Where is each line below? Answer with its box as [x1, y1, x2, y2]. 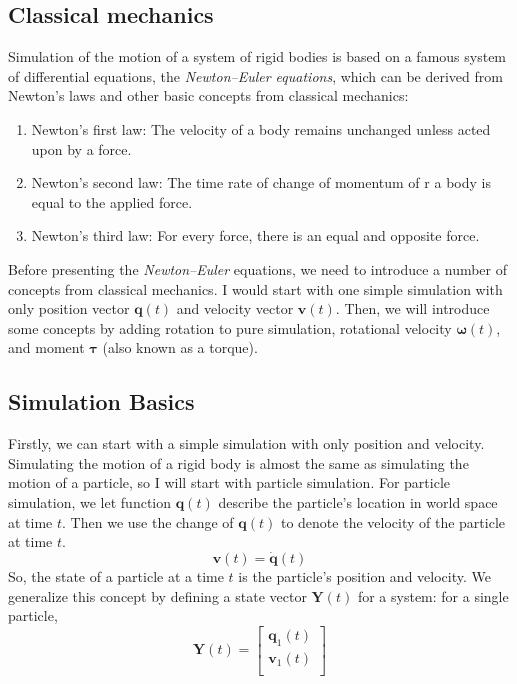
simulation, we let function [8, 491, 172, 512]
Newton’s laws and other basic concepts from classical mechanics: [8, 85, 409, 106]
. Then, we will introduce [335, 298, 490, 319]
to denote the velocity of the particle [280, 511, 506, 532]
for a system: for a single [357, 585, 509, 606]
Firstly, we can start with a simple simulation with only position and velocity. [8, 433, 485, 454]
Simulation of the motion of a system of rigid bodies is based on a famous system [8, 46, 507, 67]
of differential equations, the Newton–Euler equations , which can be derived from [8, 65, 503, 86]
